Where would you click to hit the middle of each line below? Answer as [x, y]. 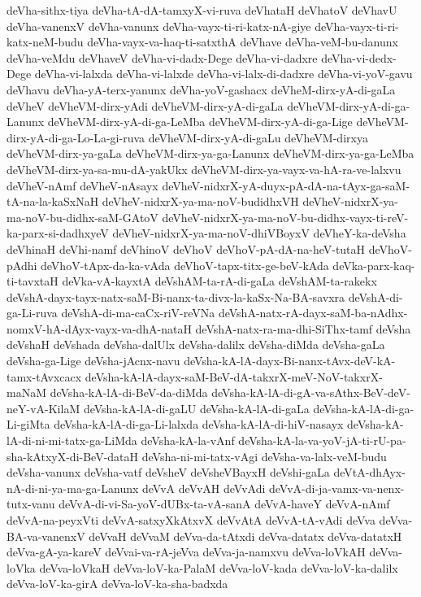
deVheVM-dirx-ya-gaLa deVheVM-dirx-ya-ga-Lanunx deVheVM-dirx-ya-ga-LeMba [210, 153]
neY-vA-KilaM [43, 408]
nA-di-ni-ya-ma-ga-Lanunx [73, 488]
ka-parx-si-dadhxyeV [58, 233]
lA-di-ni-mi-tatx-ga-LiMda [72, 440]
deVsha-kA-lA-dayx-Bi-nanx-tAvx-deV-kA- [290, 361]
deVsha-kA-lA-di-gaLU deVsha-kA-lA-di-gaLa [196, 408]
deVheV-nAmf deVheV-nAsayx [82, 185]
